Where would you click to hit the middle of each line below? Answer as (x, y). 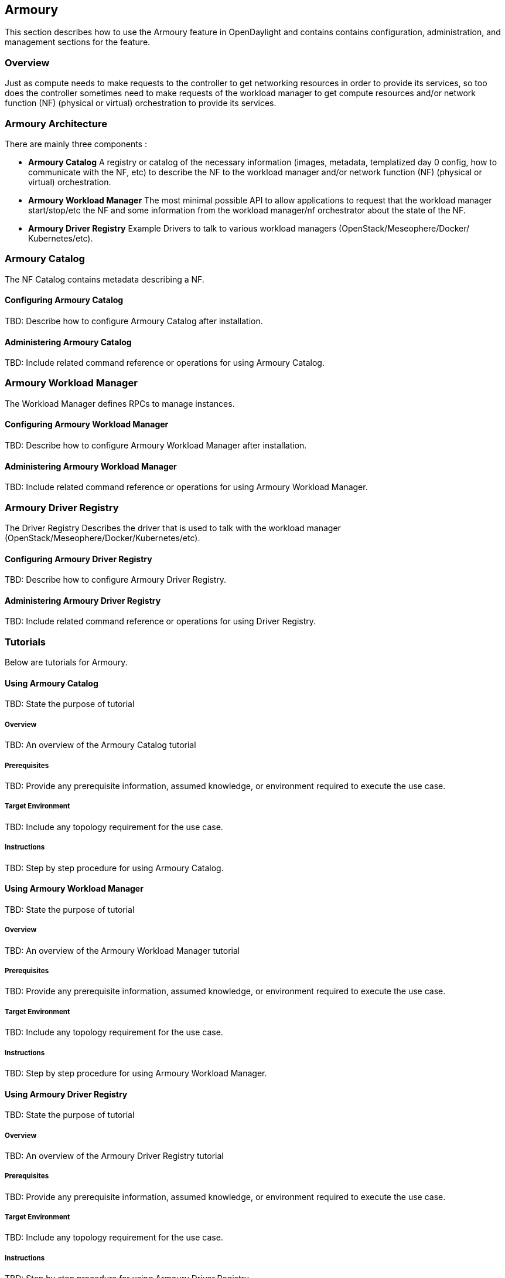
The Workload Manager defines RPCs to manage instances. (120, 403)
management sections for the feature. (78, 42)
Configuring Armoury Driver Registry (79, 559)
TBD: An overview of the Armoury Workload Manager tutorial (122, 950)
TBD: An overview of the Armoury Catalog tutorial (100, 745)
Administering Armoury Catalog (68, 342)
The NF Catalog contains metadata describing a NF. (105, 279)
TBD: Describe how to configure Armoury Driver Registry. (116, 580)
